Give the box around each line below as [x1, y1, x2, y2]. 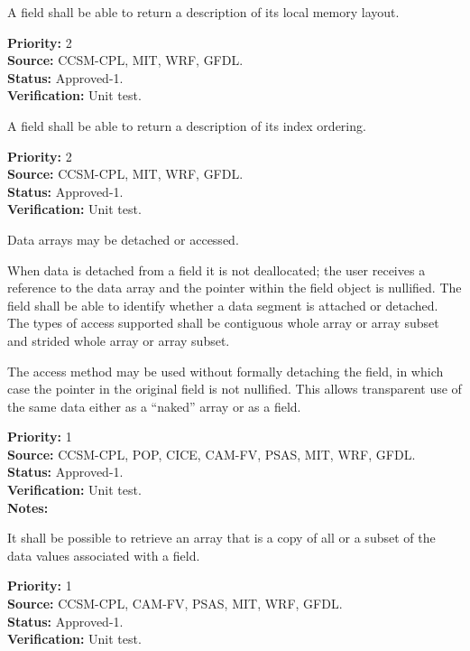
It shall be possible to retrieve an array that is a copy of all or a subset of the [7, 528, 436, 547]
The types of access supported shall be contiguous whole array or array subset [7, 313, 439, 332]
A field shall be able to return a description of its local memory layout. [7, 3, 400, 21]
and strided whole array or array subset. [7, 330, 230, 349]
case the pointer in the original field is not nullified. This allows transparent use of [7, 379, 462, 398]
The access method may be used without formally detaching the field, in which [7, 361, 444, 380]
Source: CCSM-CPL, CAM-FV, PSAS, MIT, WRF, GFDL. [7, 594, 343, 613]
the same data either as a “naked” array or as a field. [7, 396, 301, 415]
